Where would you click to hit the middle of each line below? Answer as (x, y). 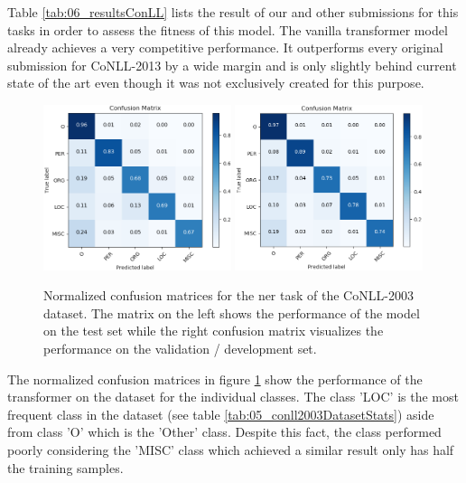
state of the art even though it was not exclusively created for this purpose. (216, 83)
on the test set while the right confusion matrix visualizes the (214, 331)
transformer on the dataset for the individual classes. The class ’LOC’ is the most (233, 397)
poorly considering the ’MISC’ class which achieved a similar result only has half (231, 450)
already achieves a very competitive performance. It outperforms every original (225, 47)
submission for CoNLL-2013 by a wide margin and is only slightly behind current (232, 65)
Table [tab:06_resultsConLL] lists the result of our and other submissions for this (233, 12)
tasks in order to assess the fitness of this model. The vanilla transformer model (228, 29)
